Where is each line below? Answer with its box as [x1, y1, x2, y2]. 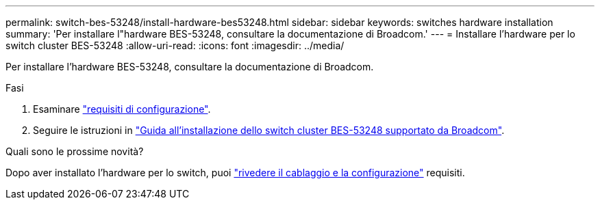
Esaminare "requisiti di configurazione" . [33, 103, 211, 115]
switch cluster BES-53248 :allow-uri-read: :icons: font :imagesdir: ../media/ [5, 40, 345, 51]
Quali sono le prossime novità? [5, 146, 144, 157]
